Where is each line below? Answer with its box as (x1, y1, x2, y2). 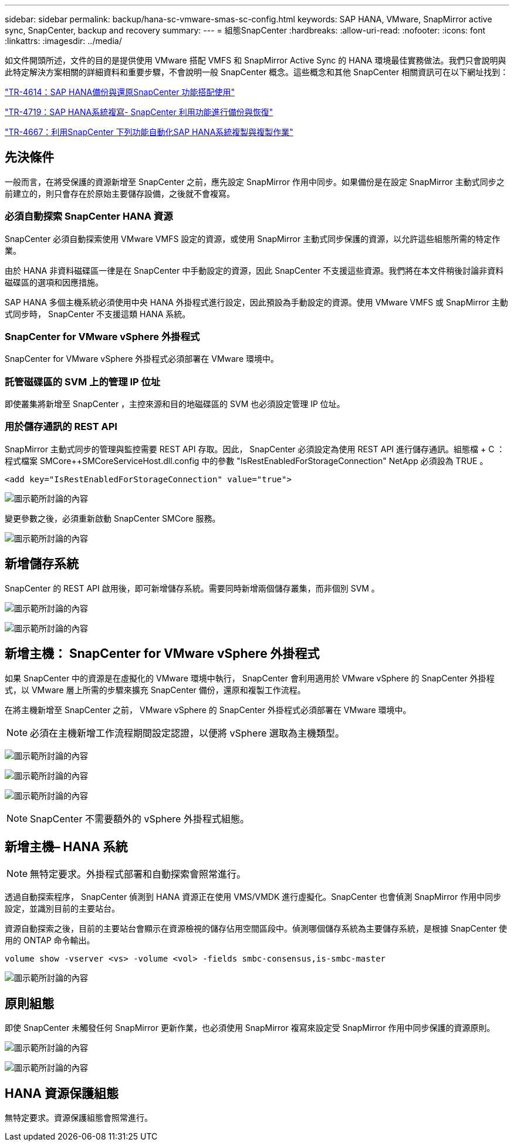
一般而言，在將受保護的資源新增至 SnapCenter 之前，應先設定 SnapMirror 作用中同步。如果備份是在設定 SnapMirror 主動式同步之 (5, 176, 505, 187)
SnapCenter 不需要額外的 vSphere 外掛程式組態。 (30, 812, 249, 825)
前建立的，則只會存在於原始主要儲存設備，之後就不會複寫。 (5, 188, 235, 199)
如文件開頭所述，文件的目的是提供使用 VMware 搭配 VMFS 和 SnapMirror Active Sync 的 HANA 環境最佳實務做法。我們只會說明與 (5, 55, 506, 65)
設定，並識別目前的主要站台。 (5, 903, 120, 914)
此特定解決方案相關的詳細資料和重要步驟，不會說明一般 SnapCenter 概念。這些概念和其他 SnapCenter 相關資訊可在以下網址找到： (5, 67, 509, 77)
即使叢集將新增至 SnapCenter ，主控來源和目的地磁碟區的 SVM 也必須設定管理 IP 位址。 (5, 399, 345, 409)
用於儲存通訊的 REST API (5, 421, 117, 433)
